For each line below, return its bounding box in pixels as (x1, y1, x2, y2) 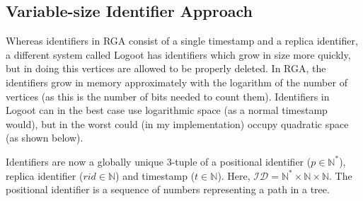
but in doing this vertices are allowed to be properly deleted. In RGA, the (6, 61, 326, 76)
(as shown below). (6, 130, 83, 145)
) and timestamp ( (115, 168, 195, 183)
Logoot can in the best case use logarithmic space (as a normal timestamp (6, 103, 328, 117)
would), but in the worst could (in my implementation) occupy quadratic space (6, 116, 349, 131)
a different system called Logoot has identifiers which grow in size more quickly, (6, 47, 351, 62)
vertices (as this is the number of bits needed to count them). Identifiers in (6, 88, 330, 103)
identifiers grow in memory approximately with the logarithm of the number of (6, 74, 347, 89)
